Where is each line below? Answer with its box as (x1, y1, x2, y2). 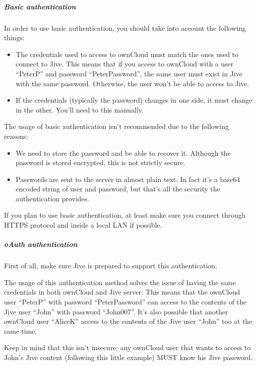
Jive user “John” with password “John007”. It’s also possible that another (4, 306, 228, 316)
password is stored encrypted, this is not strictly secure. (15, 157, 185, 168)
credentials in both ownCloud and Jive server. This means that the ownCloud (4, 287, 240, 297)
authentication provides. (15, 193, 89, 203)
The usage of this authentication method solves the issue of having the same (4, 277, 236, 287)
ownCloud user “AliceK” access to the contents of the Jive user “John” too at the (4, 316, 253, 326)
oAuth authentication (4, 239, 77, 249)
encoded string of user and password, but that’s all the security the (15, 183, 220, 194)
